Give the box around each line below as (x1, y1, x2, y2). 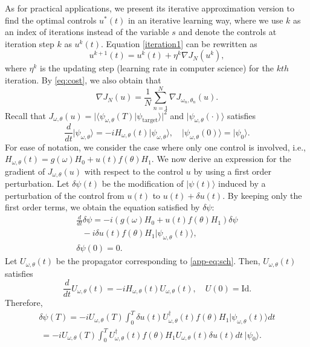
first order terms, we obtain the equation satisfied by (5, 201, 200, 213)
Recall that (5, 109, 46, 122)
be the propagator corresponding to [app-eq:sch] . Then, (56, 255, 260, 267)
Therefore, (5, 296, 43, 309)
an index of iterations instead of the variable (5, 25, 169, 38)
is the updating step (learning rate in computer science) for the (40, 62, 274, 74)
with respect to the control (84, 164, 184, 177)
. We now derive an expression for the (151, 152, 291, 165)
